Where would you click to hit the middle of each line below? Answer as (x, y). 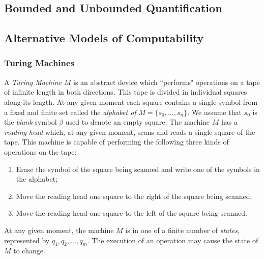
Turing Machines (39, 63)
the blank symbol (31, 122)
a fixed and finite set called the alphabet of (70, 112)
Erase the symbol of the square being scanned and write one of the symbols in (138, 169)
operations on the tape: (40, 151)
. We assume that (214, 112)
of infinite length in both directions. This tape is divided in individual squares (126, 92)
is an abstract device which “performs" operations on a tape (167, 82)
